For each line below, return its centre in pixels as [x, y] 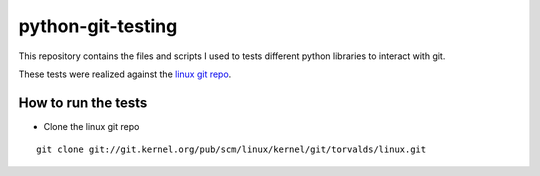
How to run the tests [83, 102]
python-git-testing [98, 26]
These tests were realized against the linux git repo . [125, 74]
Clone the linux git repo [91, 126]
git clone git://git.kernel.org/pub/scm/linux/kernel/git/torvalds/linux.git [231, 149]
